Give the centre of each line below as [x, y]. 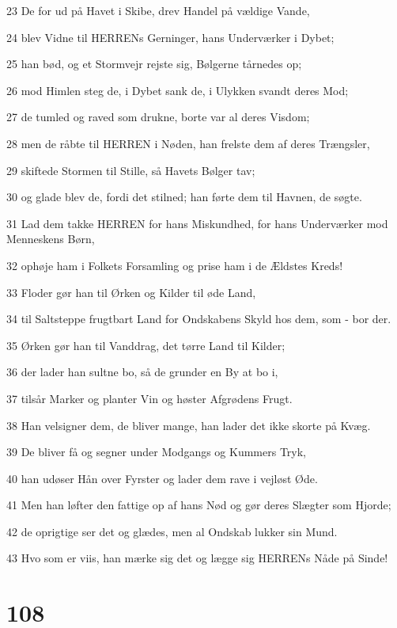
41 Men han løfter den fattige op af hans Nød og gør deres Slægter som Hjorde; [199, 505]
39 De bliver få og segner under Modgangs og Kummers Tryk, [157, 452]
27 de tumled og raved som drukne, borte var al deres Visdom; [158, 117]
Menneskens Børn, [51, 239]
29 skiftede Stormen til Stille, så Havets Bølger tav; [131, 170]
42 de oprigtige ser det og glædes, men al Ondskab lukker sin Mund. [172, 531]
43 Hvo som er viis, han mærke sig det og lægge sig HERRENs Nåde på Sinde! [197, 558]
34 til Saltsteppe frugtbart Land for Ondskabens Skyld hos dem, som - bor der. [199, 319]
